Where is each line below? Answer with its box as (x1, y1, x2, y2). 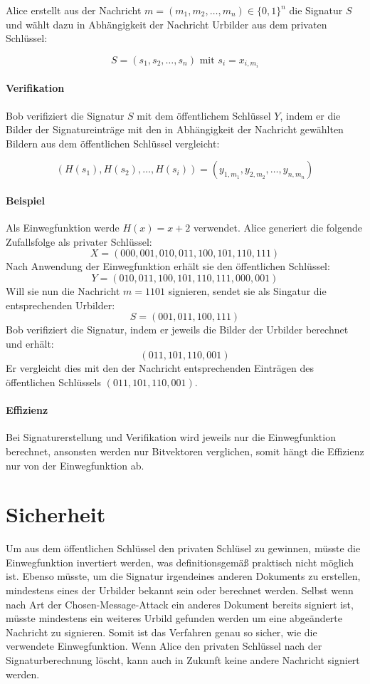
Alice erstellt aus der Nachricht (6, 3, 142, 17)
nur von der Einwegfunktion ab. (6, 457, 144, 472)
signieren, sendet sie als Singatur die (168, 284, 327, 299)
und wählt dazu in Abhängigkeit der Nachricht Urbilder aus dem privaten (6, 16, 327, 31)
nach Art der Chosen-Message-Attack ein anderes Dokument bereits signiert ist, (6, 596, 354, 611)
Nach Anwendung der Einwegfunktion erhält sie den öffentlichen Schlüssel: (6, 259, 330, 274)
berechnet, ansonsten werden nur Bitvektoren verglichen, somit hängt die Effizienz (6, 443, 364, 458)
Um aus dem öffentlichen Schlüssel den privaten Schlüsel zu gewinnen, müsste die (6, 541, 361, 556)
